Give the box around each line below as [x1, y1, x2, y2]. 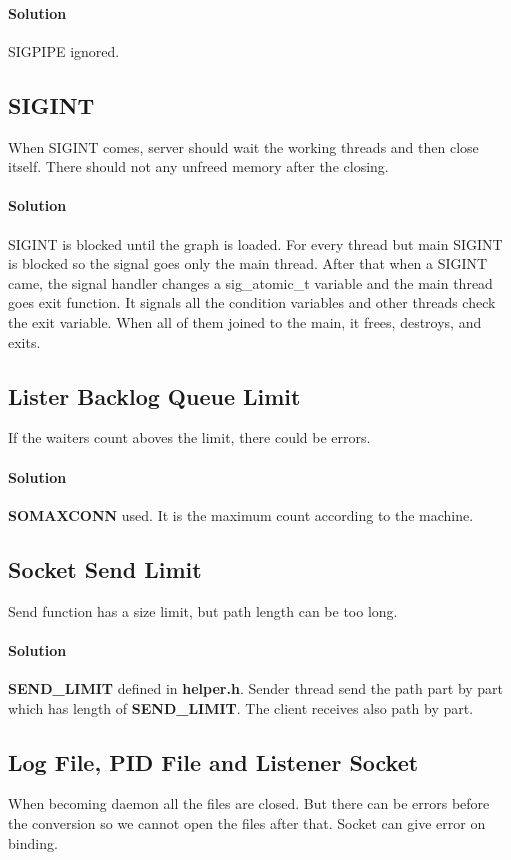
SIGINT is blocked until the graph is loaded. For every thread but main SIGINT [8, 233, 503, 254]
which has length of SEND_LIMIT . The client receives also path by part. [8, 697, 474, 718]
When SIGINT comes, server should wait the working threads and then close [8, 136, 479, 157]
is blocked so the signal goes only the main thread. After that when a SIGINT [8, 253, 488, 274]
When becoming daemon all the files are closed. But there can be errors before [8, 793, 490, 814]
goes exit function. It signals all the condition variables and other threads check [8, 292, 496, 313]
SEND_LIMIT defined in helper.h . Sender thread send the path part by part [8, 677, 504, 698]
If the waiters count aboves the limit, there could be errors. [8, 427, 371, 448]
